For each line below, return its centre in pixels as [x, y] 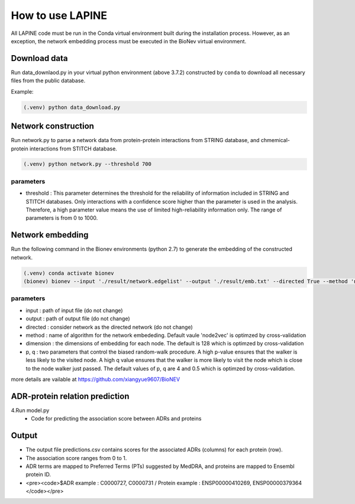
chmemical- [275, 140]
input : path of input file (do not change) [75, 310]
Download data [39, 58]
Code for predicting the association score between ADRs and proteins [116, 419]
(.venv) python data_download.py [72, 107]
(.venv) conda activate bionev [69, 273]
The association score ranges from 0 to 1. [76, 458]
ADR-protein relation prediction [70, 396]
